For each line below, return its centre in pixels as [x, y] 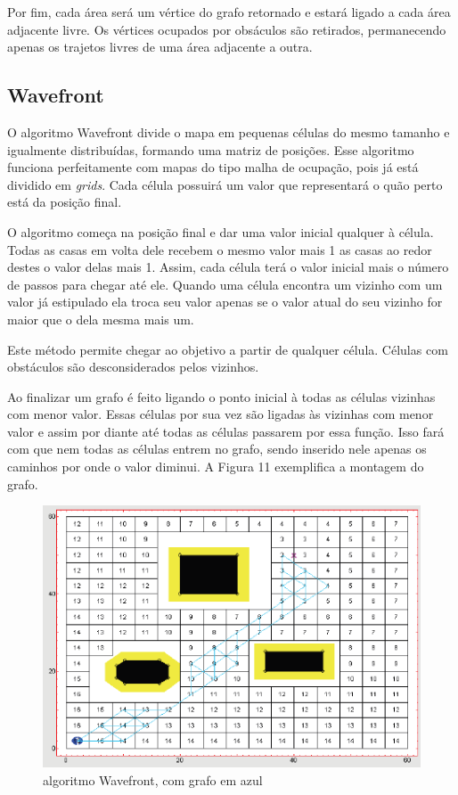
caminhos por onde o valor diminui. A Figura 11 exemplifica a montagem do [216, 467]
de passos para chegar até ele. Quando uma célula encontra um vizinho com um [225, 284]
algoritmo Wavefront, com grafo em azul [153, 780]
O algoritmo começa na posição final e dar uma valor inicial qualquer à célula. [221, 231]
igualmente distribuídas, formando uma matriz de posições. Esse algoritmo [211, 149]
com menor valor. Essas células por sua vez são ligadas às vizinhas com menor [221, 414]
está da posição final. [65, 202]
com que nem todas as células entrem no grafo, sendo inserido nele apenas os [217, 449]
